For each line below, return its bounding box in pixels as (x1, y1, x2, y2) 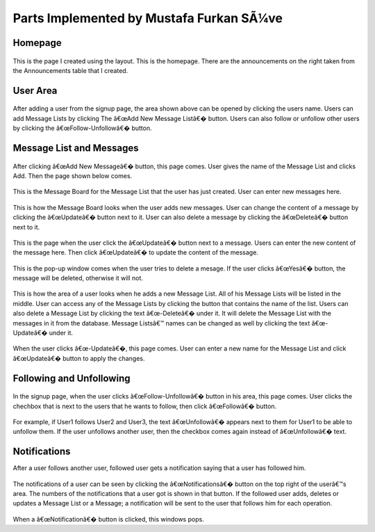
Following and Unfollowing (12, 372, 131, 384)
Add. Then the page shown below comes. (12, 171, 133, 180)
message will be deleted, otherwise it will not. (12, 274, 144, 282)
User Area (12, 84, 58, 97)
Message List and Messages (12, 142, 139, 154)
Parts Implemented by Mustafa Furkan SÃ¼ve (12, 10, 283, 26)
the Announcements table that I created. (12, 66, 128, 74)
